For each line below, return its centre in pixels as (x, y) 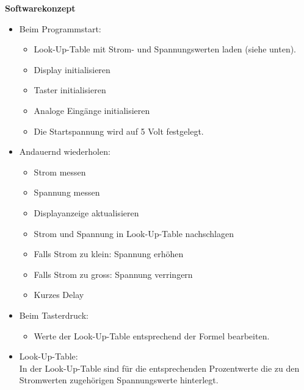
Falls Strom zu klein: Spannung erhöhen (109, 254)
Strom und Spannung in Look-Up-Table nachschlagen (134, 233)
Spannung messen (67, 192)
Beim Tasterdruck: (54, 315)
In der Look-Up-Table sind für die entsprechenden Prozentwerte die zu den (159, 368)
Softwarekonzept (40, 8)
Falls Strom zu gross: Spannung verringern (113, 274)
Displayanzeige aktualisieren (86, 212)
